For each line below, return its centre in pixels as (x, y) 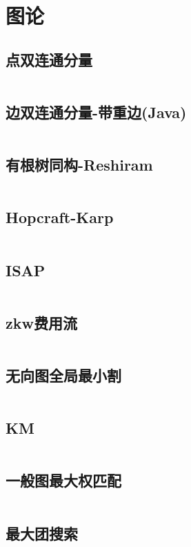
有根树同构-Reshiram (79, 165)
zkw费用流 (41, 322)
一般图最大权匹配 (63, 480)
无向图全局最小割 (63, 375)
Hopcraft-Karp (60, 217)
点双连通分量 (49, 59)
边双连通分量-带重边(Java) (96, 112)
